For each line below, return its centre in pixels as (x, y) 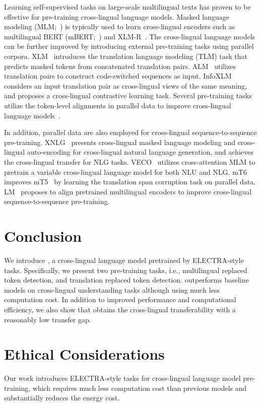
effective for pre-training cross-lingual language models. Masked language (117, 16)
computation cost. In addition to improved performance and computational (120, 299)
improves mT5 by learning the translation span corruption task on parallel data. (130, 182)
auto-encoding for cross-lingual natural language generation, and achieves (140, 152)
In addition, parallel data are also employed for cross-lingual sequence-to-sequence (130, 132)
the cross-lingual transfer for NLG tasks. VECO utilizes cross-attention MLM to (130, 161)
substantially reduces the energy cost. (62, 398)
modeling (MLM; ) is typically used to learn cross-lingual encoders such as (120, 26)
